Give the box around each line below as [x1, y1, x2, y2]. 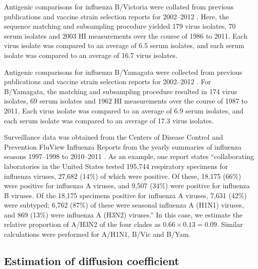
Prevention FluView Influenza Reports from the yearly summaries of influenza [4, 141, 242, 152]
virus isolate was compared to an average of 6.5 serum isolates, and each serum [4, 40, 245, 51]
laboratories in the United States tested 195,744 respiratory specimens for [4, 161, 228, 171]
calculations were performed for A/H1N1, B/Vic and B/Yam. [4, 229, 191, 239]
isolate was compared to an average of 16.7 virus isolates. [4, 50, 178, 60]
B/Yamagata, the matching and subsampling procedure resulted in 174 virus [4, 86, 237, 96]
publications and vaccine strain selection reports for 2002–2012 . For [4, 76, 211, 87]
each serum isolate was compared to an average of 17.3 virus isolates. [4, 115, 214, 125]
